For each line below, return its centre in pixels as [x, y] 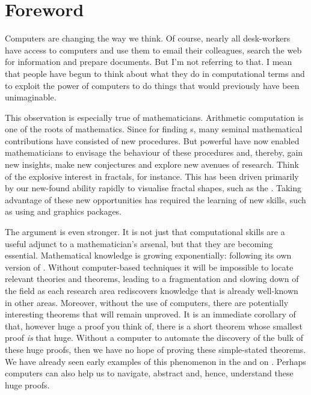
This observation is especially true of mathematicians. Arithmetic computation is [154, 117]
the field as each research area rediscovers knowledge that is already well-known [152, 290]
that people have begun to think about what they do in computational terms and [155, 73]
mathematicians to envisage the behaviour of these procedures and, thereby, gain [154, 152]
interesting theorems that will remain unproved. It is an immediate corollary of [150, 314]
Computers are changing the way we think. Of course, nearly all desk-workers [148, 38]
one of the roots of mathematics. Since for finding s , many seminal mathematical [154, 129]
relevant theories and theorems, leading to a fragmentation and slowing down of [152, 279]
